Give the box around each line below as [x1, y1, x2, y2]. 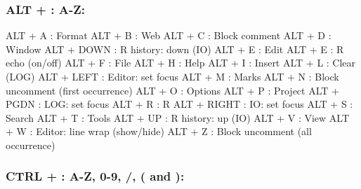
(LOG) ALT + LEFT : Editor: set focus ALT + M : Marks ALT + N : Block [6, 69, 339, 83]
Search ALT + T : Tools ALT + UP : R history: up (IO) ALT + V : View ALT [6, 110, 350, 125]
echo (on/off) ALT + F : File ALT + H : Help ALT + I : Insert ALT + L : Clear [6, 55, 356, 70]
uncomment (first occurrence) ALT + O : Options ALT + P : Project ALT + [6, 83, 339, 97]
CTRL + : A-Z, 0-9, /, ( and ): [6, 167, 185, 185]
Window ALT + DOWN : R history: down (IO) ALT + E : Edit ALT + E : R [6, 41, 344, 56]
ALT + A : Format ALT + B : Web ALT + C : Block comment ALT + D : [6, 28, 332, 43]
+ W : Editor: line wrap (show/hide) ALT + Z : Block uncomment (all [6, 124, 312, 139]
